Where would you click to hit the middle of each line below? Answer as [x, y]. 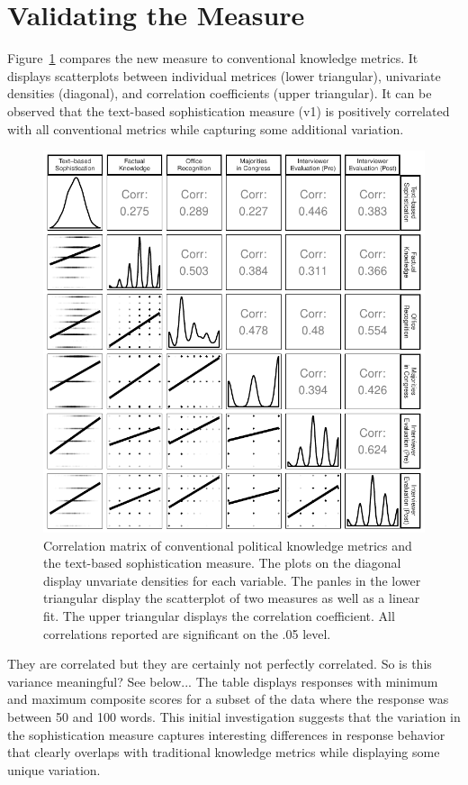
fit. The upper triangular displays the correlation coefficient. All [219, 616]
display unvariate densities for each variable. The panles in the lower [232, 580]
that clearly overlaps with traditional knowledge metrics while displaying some [224, 752]
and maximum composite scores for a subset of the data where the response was [228, 699]
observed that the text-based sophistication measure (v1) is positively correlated [229, 110]
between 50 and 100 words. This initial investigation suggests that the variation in [234, 717]
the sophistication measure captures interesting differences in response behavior [226, 734]
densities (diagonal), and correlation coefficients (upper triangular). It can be [220, 93]
